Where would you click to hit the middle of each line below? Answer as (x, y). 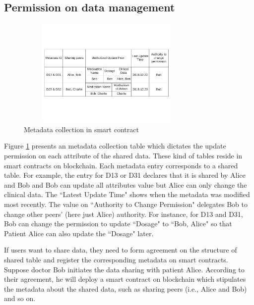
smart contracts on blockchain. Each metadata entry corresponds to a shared (121, 165)
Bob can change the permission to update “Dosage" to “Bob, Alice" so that (118, 224)
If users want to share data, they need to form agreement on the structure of (121, 250)
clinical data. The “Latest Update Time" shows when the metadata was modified (127, 194)
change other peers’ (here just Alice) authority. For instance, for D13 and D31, (124, 214)
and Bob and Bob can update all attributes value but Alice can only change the (126, 184)
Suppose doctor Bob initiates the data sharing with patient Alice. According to (124, 269)
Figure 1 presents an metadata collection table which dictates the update (115, 146)
